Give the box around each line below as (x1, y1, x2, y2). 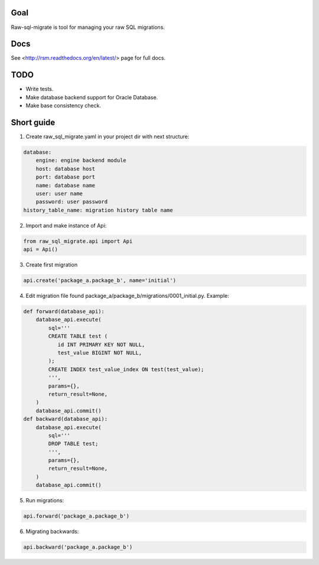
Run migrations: (25, 497, 64, 504)
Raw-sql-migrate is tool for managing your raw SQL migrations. (11, 24, 165, 31)
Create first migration (25, 261, 78, 268)
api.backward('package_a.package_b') (23, 544, 133, 551)
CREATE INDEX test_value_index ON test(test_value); (48, 366, 204, 372)
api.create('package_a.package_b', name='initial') (23, 277, 177, 284)
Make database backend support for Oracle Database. (25, 93, 158, 100)
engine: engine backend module (35, 157, 126, 164)
